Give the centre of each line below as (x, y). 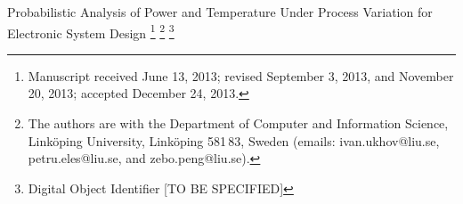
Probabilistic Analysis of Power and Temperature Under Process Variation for (220, 12)
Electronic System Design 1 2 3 (91, 31)
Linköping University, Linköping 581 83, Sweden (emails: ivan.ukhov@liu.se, (234, 140)
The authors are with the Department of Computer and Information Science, (238, 123)
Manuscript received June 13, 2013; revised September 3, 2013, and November (241, 75)
